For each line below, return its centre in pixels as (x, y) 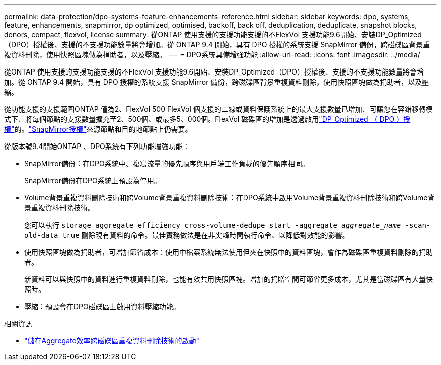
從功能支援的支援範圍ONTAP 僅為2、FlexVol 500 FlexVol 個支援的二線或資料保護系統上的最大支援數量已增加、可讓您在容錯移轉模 (218, 109)
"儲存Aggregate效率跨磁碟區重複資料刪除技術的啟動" (112, 341)
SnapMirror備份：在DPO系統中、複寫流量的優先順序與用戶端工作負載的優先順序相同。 (167, 163)
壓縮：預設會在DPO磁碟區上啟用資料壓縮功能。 (102, 306)
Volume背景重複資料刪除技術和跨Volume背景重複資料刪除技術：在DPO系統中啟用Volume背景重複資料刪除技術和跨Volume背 (230, 198)
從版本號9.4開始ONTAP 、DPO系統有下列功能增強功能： (97, 146)
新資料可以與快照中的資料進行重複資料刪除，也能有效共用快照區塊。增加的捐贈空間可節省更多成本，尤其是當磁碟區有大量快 (229, 279)
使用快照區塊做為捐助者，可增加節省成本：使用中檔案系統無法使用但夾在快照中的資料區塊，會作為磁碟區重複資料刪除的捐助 (229, 252)
